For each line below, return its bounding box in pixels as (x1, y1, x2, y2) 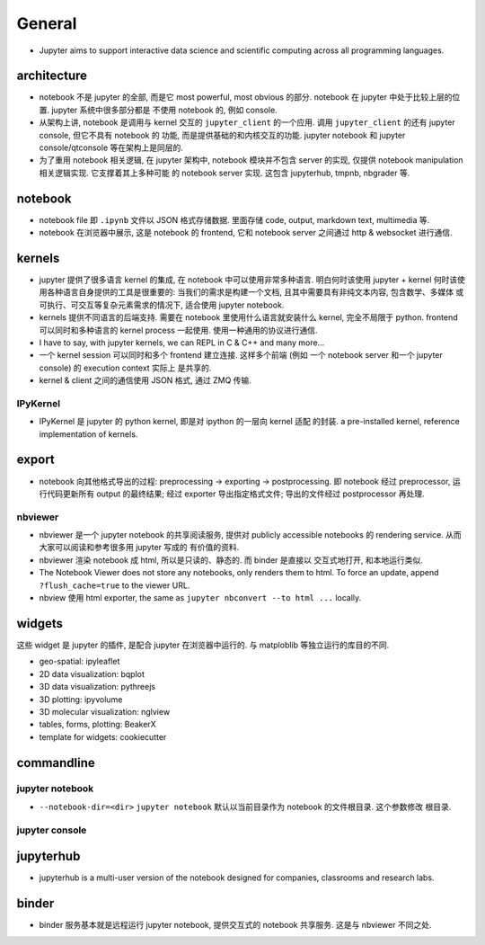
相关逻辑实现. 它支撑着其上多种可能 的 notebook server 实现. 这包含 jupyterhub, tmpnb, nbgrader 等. (39, 167, 410, 178)
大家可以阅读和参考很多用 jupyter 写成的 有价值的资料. (39, 542, 240, 553)
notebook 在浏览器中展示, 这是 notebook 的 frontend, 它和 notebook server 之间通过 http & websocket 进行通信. (39, 227, 453, 238)
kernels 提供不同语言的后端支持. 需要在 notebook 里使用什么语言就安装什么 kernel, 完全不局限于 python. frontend (39, 312, 458, 323)
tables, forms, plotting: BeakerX (39, 719, 156, 730)
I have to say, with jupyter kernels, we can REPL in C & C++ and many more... (39, 337, 325, 348)
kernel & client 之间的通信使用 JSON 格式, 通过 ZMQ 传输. (39, 375, 251, 386)
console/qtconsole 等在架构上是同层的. (39, 142, 184, 153)
